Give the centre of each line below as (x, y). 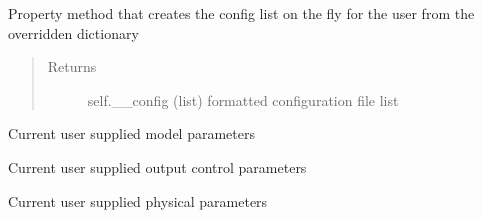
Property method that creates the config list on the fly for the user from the (241, 13)
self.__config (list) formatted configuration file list (243, 99)
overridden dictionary (73, 32)
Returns (72, 66)
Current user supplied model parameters (131, 133)
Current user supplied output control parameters (157, 166)
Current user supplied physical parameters (138, 200)
